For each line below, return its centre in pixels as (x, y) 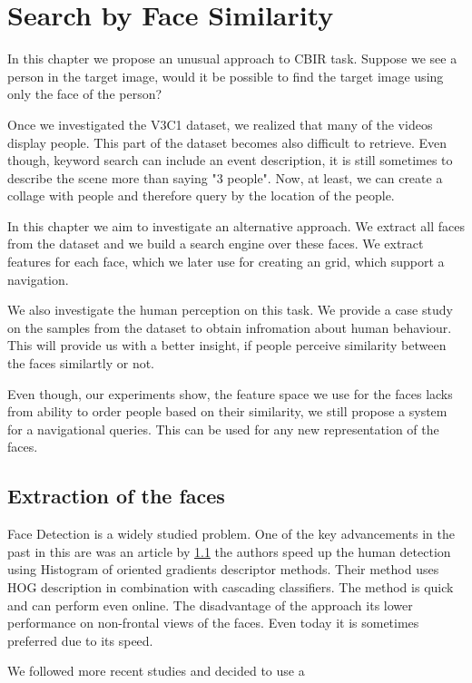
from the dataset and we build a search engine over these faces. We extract (216, 244)
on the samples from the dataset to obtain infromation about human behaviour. (230, 327)
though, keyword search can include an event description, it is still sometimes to (230, 160)
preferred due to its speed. (80, 640)
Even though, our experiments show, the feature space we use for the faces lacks (230, 393)
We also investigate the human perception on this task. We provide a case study (230, 310)
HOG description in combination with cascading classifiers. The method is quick (231, 586)
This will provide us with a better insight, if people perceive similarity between (227, 345)
